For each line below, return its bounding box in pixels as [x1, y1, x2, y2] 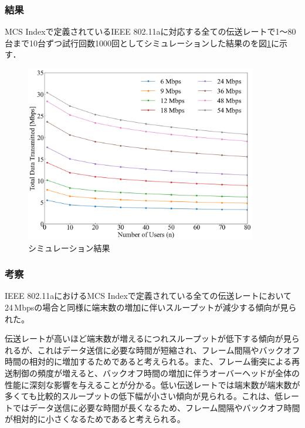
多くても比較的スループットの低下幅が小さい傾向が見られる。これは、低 [5, 390, 283, 402]
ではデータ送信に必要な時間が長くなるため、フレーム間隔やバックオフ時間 [12, 401, 300, 413]
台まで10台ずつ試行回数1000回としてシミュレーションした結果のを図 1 [5, 36, 272, 49]
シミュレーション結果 [28, 241, 110, 254]
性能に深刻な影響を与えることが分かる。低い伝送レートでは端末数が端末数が [5, 378, 300, 390]
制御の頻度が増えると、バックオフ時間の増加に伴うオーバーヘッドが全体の [12, 366, 300, 379]
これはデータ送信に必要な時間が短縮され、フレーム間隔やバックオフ [37, 343, 300, 356]
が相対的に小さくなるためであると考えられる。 [5, 413, 185, 425]
